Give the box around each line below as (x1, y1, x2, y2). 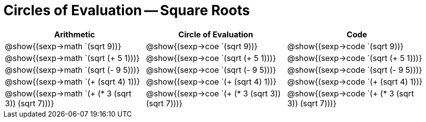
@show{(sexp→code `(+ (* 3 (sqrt (287, 88, 414, 98)
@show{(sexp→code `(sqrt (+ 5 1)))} (287, 53, 422, 63)
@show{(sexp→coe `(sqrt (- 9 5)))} (146, 64, 276, 75)
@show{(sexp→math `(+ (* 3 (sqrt (5, 88, 132, 98)
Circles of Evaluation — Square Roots (3, 2, 250, 19)
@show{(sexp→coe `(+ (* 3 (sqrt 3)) (146, 88, 281, 98)
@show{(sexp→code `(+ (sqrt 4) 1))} (287, 76, 423, 87)
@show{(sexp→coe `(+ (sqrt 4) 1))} (146, 76, 277, 87)
